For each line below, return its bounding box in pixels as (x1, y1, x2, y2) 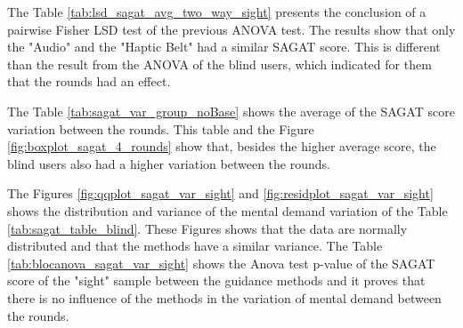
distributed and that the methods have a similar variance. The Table (7, 236, 383, 255)
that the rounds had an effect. (7, 72, 171, 91)
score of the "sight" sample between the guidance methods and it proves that (7, 271, 426, 290)
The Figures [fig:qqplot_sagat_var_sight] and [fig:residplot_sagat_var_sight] (7, 184, 434, 203)
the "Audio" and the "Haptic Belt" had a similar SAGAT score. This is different (7, 37, 441, 56)
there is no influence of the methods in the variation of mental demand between (7, 288, 442, 307)
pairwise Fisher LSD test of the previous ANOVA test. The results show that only (7, 20, 456, 38)
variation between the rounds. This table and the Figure (7, 119, 314, 138)
